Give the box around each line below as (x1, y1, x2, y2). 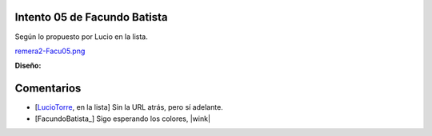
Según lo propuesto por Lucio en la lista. (14, 32, 148, 41)
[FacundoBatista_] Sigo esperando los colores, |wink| (34, 114, 211, 123)
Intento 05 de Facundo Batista (14, 10, 168, 24)
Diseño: (14, 60, 42, 71)
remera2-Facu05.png (14, 46, 86, 56)
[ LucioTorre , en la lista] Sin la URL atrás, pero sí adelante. (34, 103, 223, 112)
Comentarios (14, 82, 82, 95)
